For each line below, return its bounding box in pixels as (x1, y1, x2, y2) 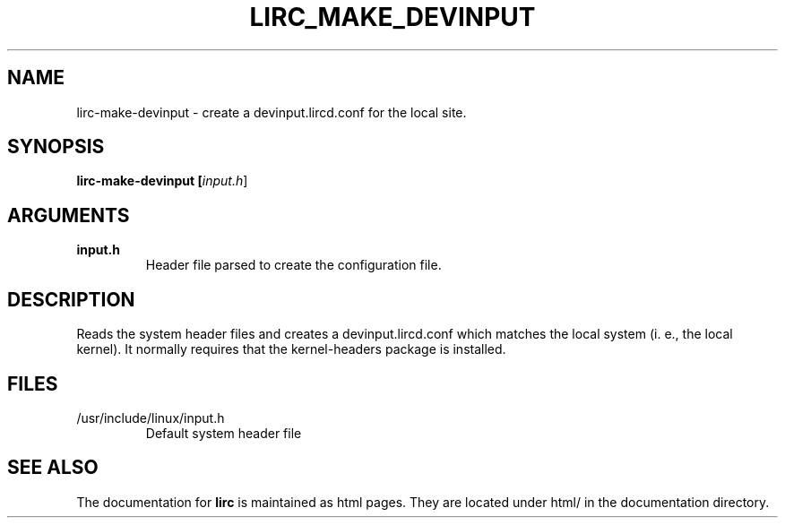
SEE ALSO (7, 456, 99, 479)
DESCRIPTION (7, 288, 135, 311)
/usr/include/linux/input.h (76, 409, 225, 426)
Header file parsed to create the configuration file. (145, 257, 442, 273)
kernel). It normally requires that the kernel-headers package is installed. (76, 341, 506, 357)
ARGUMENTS (7, 203, 130, 227)
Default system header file (145, 425, 302, 441)
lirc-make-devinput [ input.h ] (76, 173, 248, 189)
